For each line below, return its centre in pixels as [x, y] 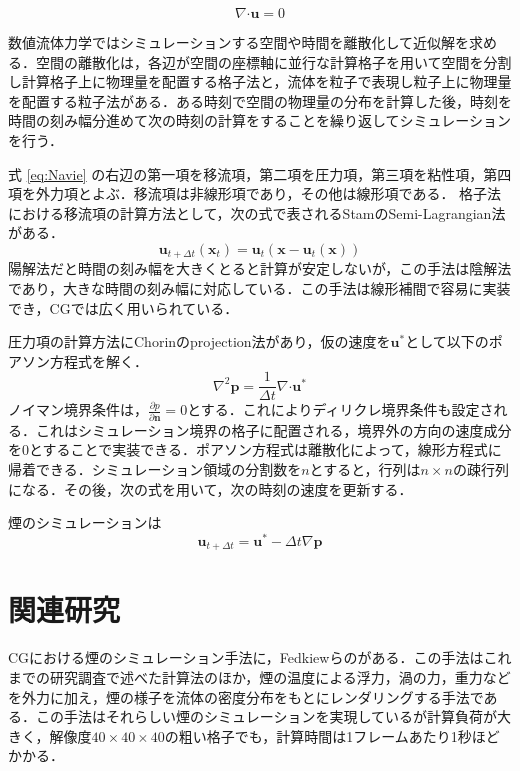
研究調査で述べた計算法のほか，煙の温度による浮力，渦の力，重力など [280, 676]
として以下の [447, 341]
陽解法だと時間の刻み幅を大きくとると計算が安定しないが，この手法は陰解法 [260, 268]
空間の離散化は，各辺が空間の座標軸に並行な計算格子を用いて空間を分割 [273, 61]
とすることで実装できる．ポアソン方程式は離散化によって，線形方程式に [265, 449]
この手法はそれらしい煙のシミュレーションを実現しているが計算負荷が [266, 716]
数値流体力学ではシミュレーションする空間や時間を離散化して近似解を [239, 42]
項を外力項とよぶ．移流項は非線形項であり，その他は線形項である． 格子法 [255, 193]
